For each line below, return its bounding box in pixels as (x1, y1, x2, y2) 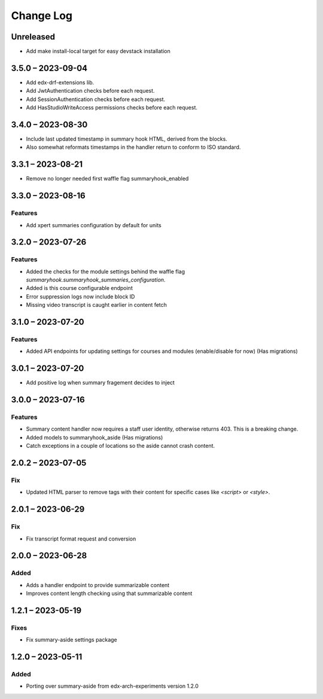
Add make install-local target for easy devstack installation (26, 48, 170, 55)
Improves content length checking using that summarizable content (26, 590, 193, 597)
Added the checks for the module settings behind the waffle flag (26, 268, 185, 275)
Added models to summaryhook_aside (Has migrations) (26, 434, 163, 441)
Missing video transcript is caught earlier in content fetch (26, 301, 167, 309)
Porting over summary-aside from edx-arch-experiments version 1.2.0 (26, 682, 199, 690)
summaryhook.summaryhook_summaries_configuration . (26, 276, 166, 283)
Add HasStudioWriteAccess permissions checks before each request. (26, 104, 197, 111)
